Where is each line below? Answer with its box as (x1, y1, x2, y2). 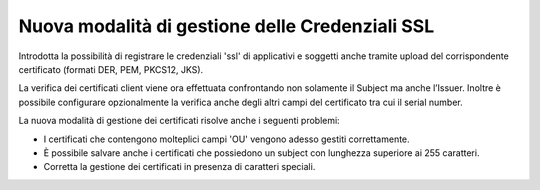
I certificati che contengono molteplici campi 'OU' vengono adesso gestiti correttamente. (43, 133, 410, 145)
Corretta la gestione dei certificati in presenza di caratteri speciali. (43, 161, 316, 173)
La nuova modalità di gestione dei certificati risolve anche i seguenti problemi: (18, 115, 340, 127)
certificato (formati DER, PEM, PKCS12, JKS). (18, 63, 204, 75)
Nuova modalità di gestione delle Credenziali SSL (18, 15, 435, 37)
